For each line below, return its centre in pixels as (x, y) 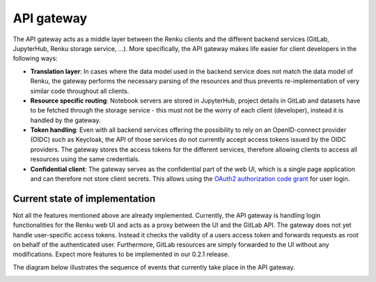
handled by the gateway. (65, 120)
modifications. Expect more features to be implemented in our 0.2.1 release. (121, 254)
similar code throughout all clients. (80, 91)
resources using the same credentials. (85, 159)
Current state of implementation (84, 199)
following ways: (36, 59)
